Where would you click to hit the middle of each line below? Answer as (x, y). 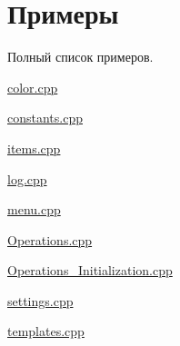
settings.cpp (40, 300)
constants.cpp (45, 118)
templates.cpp (46, 331)
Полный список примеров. (80, 57)
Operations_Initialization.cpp (90, 270)
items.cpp (34, 148)
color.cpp (33, 87)
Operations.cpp (50, 239)
